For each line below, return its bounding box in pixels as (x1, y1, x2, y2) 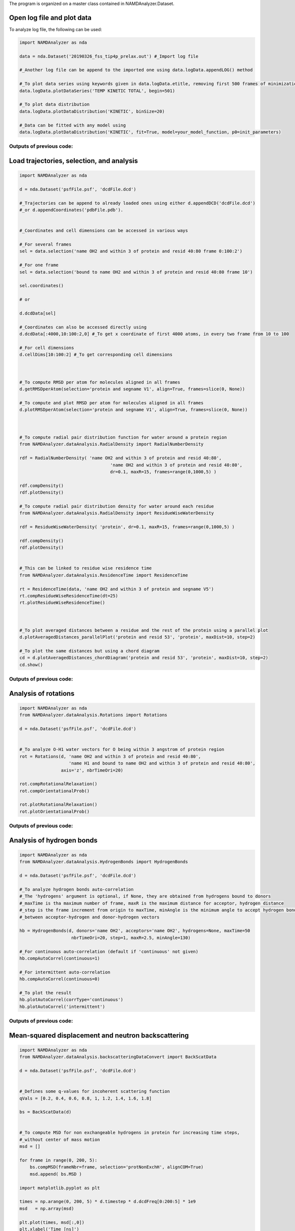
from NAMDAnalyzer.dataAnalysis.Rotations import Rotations (19, 712, 168, 718)
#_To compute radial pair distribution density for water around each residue (19, 503, 214, 509)
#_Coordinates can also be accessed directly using (19, 324, 147, 330)
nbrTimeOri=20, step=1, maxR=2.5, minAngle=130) (71, 935, 191, 940)
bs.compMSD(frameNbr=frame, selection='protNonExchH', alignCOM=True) (29, 1165, 204, 1170)
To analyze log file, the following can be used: (9, 26, 102, 32)
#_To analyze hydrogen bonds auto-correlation (19, 886, 134, 892)
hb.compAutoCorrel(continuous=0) (19, 976, 100, 982)
